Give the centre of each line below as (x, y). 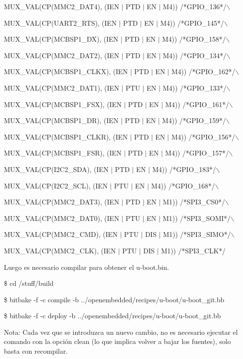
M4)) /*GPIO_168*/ (183, 185)
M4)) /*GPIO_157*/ (197, 153)
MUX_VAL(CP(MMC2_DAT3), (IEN (62, 202)
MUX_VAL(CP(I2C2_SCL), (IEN (56, 185)
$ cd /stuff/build (29, 283)
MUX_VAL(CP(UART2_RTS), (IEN (60, 23)
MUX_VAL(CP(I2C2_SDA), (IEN (56, 169)
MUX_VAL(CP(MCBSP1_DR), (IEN (61, 120)
